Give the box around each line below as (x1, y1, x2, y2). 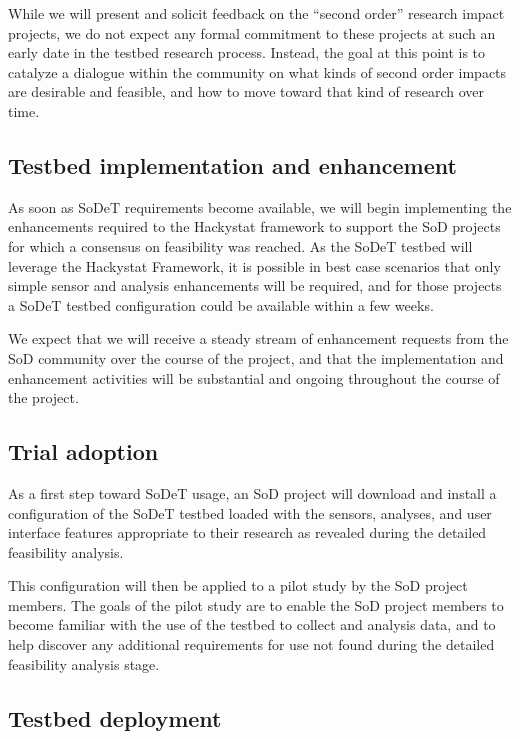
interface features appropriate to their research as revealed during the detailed (8, 522, 487, 543)
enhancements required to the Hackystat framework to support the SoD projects (8, 216, 501, 237)
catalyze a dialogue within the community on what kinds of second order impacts (8, 61, 507, 82)
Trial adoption (8, 436, 159, 467)
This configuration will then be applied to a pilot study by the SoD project (8, 575, 468, 596)
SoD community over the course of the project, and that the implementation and (8, 347, 504, 368)
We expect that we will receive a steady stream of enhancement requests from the (8, 328, 509, 349)
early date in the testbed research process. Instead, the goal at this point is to (8, 42, 486, 63)
